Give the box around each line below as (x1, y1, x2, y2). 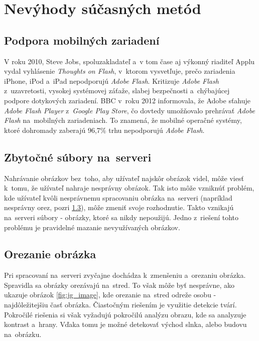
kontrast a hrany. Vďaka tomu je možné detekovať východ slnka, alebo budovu (4, 319, 247, 329)
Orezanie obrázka (4, 246, 96, 262)
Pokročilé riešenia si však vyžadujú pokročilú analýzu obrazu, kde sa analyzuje (4, 309, 246, 319)
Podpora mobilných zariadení (4, 32, 160, 48)
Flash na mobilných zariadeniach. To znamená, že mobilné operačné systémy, (4, 115, 242, 125)
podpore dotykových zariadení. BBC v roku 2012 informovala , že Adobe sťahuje (4, 95, 251, 105)
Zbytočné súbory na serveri (4, 149, 152, 164)
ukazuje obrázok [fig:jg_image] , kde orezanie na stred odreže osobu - (4, 289, 216, 300)
